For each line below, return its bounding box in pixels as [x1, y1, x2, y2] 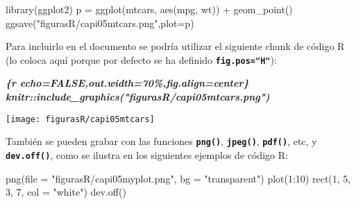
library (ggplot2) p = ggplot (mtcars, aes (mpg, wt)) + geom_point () [6, 2, 293, 16]
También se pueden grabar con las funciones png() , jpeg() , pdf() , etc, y [6, 134, 317, 148]
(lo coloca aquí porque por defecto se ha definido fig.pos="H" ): [6, 52, 277, 67]
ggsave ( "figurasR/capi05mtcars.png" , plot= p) [6, 15, 194, 30]
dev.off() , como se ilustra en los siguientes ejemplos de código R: [6, 147, 288, 162]
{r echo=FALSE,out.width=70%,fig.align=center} [6, 76, 249, 90]
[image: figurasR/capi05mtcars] [6, 114, 155, 124]
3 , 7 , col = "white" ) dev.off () [6, 185, 126, 199]
